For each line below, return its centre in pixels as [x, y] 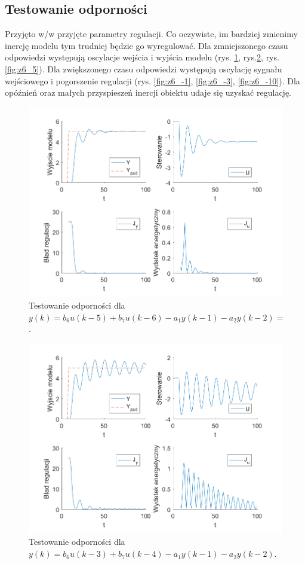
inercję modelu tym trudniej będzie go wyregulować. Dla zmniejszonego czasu [147, 45]
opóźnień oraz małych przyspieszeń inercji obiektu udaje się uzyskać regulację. [148, 92]
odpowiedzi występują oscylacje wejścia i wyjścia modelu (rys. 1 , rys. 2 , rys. [142, 57]
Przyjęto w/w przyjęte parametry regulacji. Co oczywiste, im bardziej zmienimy [151, 34]
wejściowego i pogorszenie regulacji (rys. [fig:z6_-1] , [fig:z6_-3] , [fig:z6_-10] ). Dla [152, 80]
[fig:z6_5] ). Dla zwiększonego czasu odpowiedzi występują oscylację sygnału [144, 68]
